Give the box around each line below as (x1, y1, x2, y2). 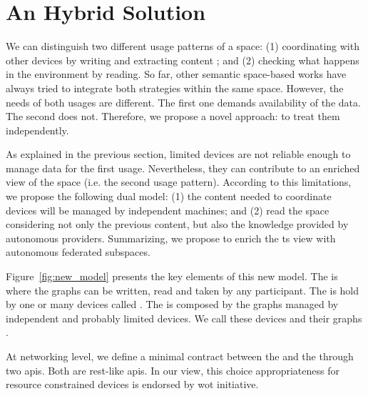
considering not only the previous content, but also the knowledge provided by (6, 217, 349, 232)
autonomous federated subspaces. (6, 244, 150, 259)
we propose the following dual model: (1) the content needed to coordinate (6, 189, 332, 204)
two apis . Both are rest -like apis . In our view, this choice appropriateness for (6, 362, 339, 377)
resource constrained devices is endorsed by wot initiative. (6, 377, 259, 392)
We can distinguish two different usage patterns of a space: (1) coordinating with (6, 39, 359, 54)
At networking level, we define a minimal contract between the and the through (6, 349, 354, 363)
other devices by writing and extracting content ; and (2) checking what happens (6, 52, 359, 67)
